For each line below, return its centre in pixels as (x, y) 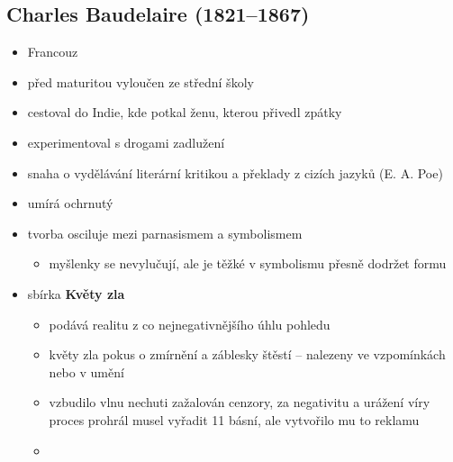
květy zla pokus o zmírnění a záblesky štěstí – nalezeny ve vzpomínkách (247, 354)
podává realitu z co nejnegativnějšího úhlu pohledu (190, 324)
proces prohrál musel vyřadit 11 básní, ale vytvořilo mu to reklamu (234, 419)
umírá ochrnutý (70, 203)
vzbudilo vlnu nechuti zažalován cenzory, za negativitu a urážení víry (240, 402)
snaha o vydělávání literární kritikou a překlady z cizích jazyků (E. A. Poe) (235, 172)
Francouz (53, 52)
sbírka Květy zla (76, 293)
